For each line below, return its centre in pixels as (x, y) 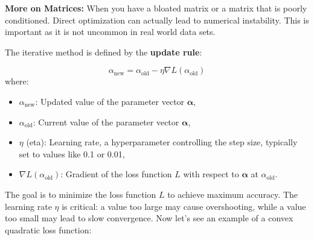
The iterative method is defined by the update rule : (104, 52)
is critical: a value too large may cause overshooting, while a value (184, 206)
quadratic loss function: (48, 229)
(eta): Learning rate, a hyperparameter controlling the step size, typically (162, 142)
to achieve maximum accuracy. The (232, 194)
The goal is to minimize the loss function (81, 194)
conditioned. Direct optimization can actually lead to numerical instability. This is (157, 20)
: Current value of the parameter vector (106, 122)
